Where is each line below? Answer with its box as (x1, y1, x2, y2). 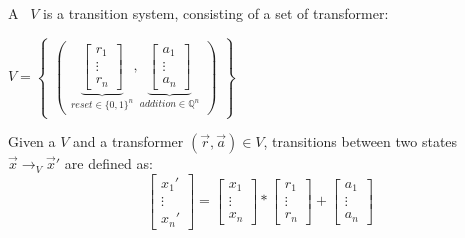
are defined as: (64, 153, 153, 174)
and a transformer (73, 131, 184, 152)
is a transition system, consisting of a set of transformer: (43, 2, 389, 23)
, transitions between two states (263, 131, 458, 152)
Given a (8, 131, 56, 152)
